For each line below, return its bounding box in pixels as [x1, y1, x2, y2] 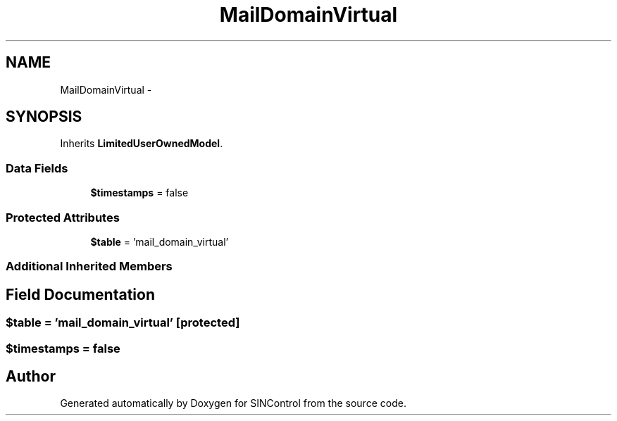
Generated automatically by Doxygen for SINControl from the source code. [60, 397, 406, 410]
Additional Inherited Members [6, 259, 173, 274]
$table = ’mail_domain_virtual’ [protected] [6, 315, 240, 330]
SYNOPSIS [6, 108, 82, 126]
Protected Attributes [6, 210, 120, 225]
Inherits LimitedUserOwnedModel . [60, 137, 223, 150]
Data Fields [6, 161, 68, 175]
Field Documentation [6, 285, 155, 303]
